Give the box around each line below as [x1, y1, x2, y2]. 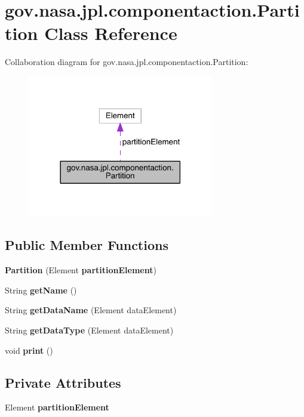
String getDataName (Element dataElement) [5, 304, 177, 316]
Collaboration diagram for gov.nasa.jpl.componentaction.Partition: [5, 55, 248, 68]
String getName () [5, 283, 77, 296]
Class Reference [44, 21, 177, 45]
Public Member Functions [5, 236, 168, 254]
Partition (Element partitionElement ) [5, 264, 156, 276]
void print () [5, 344, 53, 356]
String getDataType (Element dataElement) [5, 323, 174, 336]
